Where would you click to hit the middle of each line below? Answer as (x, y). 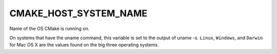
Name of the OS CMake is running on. (50, 29)
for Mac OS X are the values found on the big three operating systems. (84, 45)
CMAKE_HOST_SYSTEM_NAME (78, 13)
